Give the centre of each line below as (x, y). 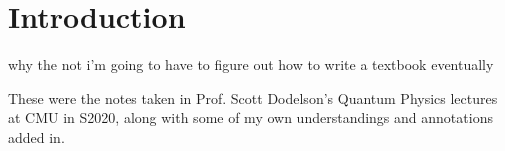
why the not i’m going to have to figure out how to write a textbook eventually (251, 64)
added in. (36, 136)
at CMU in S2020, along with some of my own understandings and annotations (250, 117)
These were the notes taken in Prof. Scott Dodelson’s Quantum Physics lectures (253, 97)
